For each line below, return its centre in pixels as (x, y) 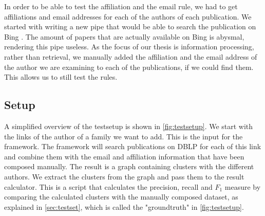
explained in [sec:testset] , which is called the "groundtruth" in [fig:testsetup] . (124, 206)
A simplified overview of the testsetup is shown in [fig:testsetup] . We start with (129, 126)
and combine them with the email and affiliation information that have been (124, 156)
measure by (243, 186)
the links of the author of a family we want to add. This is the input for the (124, 136)
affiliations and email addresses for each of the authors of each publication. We (128, 16)
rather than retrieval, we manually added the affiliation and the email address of (131, 56)
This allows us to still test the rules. (61, 77)
